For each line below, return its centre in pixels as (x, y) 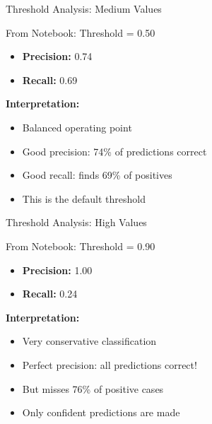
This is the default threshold (84, 198)
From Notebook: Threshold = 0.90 (81, 246)
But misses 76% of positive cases (93, 388)
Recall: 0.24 (50, 294)
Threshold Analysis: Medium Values (84, 8)
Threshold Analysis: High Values (76, 222)
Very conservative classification (89, 341)
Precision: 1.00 (57, 270)
